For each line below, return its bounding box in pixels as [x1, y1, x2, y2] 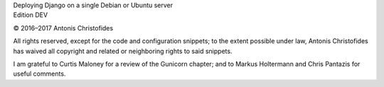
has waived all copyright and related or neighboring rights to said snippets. [13, 47, 233, 55]
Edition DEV [13, 11, 48, 19]
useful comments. [13, 69, 66, 78]
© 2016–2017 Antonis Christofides [13, 23, 114, 32]
